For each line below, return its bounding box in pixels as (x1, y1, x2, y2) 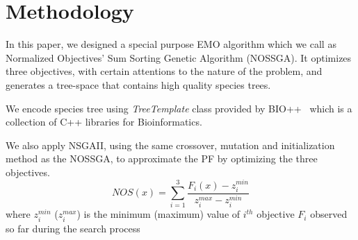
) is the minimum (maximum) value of (76, 207, 241, 221)
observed (310, 207, 348, 221)
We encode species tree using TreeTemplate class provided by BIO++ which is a (6, 101, 352, 115)
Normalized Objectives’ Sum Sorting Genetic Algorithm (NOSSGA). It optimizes (6, 50, 352, 65)
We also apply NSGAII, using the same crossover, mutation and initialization (6, 137, 335, 152)
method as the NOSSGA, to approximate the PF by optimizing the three (6, 151, 318, 166)
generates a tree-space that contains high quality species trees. (6, 77, 271, 92)
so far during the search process (6, 221, 140, 235)
